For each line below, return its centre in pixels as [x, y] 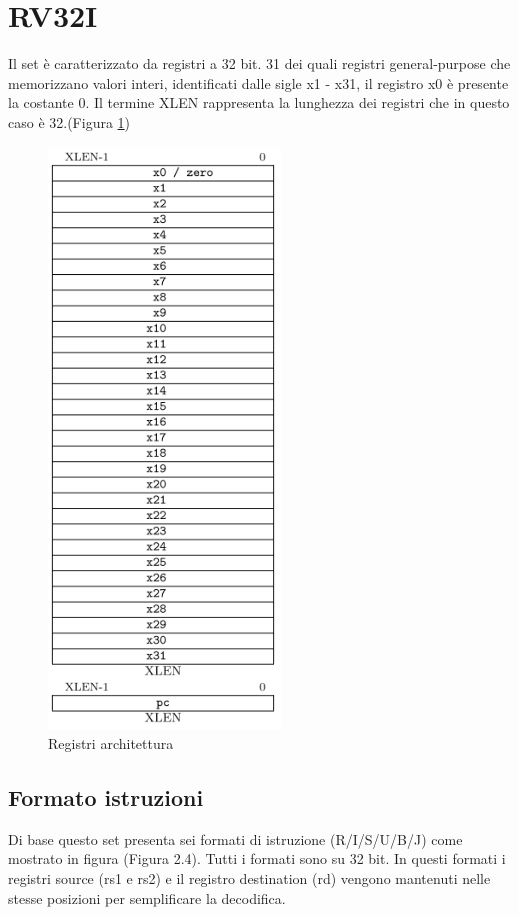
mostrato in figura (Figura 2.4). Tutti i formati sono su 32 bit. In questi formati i [257, 858]
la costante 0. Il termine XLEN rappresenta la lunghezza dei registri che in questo [259, 102]
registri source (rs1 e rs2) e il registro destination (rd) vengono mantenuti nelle [249, 878]
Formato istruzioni [106, 797]
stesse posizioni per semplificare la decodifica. [147, 897]
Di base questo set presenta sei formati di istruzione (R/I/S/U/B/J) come [235, 838]
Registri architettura [111, 743]
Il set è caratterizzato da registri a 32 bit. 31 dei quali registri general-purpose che [259, 63]
